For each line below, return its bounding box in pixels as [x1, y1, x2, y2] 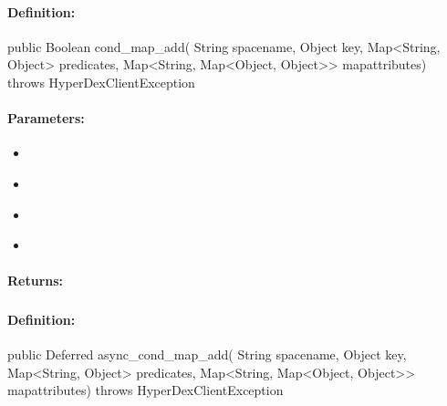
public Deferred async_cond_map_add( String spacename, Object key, [7, 345, 407, 364]
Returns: [7, 271, 64, 290]
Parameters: [7, 109, 85, 128]
